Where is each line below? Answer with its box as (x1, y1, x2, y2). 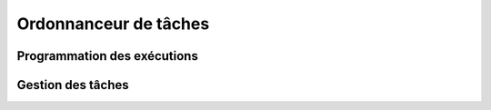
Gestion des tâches (16, 77, 129, 93)
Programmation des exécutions (16, 48, 199, 64)
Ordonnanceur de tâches (16, 14, 210, 34)
